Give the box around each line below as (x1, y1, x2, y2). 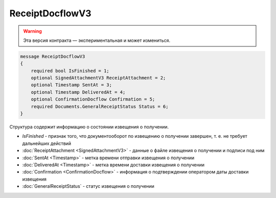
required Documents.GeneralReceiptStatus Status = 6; (31, 104, 169, 109)
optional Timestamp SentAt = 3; (31, 82, 112, 88)
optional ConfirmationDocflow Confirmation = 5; (31, 96, 155, 102)
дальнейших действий (22, 140, 72, 146)
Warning (23, 28, 42, 34)
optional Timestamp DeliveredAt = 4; (31, 89, 126, 95)
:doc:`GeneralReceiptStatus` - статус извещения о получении (22, 183, 154, 189)
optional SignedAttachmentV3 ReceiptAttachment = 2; (31, 75, 166, 81)
